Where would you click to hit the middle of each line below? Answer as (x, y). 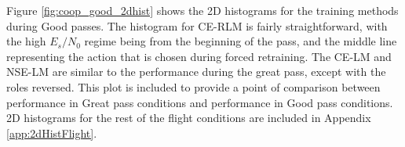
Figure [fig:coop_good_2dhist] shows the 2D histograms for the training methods (202, 10)
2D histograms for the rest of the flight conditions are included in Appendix (189, 118)
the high (26, 41)
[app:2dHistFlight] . (52, 133)
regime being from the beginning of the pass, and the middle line (241, 41)
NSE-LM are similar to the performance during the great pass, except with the (196, 72)
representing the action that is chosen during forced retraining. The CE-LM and (199, 56)
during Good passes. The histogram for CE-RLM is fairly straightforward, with (197, 25)
